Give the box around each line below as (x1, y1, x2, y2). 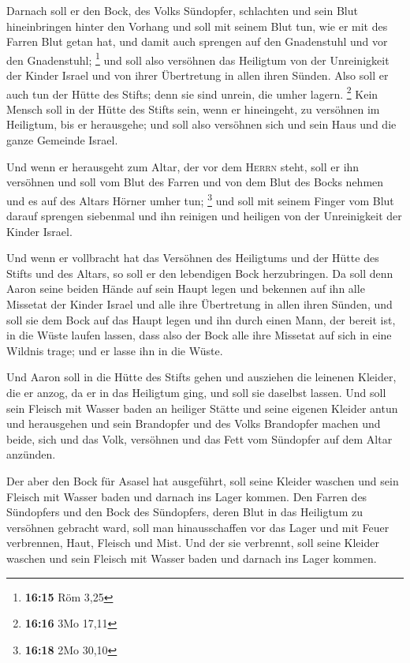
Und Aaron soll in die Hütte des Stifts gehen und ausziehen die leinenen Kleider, (6, 369, 397, 385)
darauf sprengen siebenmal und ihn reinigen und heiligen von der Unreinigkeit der (6, 208, 402, 224)
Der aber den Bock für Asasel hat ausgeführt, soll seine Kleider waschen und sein (6, 473, 399, 489)
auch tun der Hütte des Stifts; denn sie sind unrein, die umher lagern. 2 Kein (6, 83, 378, 102)
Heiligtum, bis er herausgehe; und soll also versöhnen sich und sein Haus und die (6, 116, 397, 133)
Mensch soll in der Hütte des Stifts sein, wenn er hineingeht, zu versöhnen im (6, 100, 380, 117)
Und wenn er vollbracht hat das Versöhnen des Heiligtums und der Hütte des (6, 249, 379, 266)
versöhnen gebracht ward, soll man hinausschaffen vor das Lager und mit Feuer (6, 519, 389, 535)
